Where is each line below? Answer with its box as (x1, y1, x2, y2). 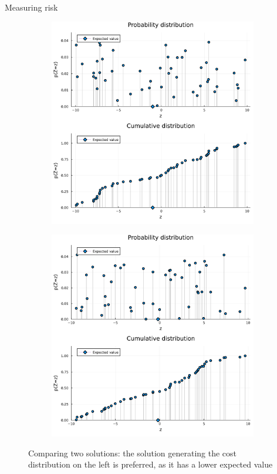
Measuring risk (5, 1, 58, 13)
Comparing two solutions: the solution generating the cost (28, 446, 237, 459)
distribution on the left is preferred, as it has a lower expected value (28, 458, 273, 470)
